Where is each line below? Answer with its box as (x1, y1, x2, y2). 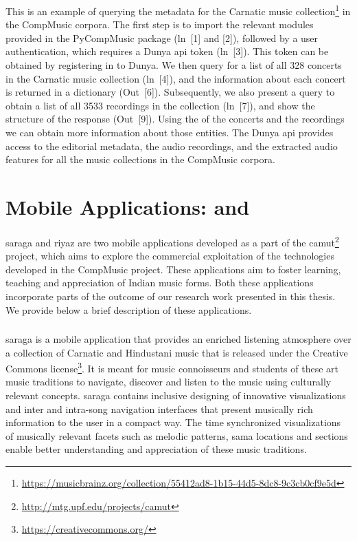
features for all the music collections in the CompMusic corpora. (5, 152, 275, 167)
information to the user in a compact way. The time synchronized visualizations (5, 415, 341, 429)
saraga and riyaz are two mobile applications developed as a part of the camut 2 (5, 233, 339, 249)
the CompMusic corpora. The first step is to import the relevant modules (5, 17, 314, 32)
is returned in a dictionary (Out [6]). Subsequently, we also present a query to (5, 85, 335, 99)
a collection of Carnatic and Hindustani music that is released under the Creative (5, 345, 348, 359)
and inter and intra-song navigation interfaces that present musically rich (5, 401, 313, 416)
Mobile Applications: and (5, 192, 250, 220)
